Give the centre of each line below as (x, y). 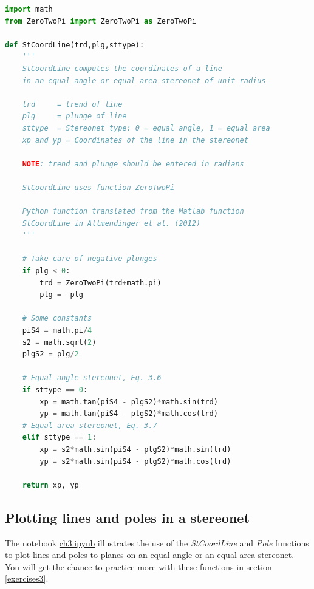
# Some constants (57, 318)
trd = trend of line (72, 104)
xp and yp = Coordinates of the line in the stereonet (135, 140)
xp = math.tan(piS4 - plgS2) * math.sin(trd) (129, 402)
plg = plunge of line (74, 116)
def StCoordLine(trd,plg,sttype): (75, 45)
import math (29, 9)
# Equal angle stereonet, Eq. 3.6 (92, 378)
